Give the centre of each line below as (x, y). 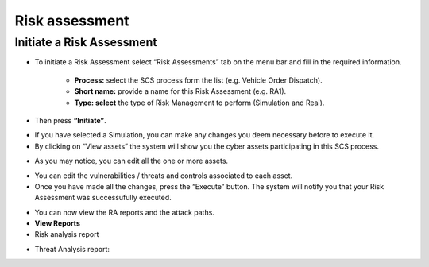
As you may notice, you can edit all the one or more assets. (131, 161)
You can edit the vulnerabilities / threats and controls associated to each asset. (164, 176)
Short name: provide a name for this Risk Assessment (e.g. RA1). (180, 91)
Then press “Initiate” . (70, 120)
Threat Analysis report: (72, 249)
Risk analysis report (67, 234)
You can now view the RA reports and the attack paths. (124, 212)
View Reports (58, 223)
